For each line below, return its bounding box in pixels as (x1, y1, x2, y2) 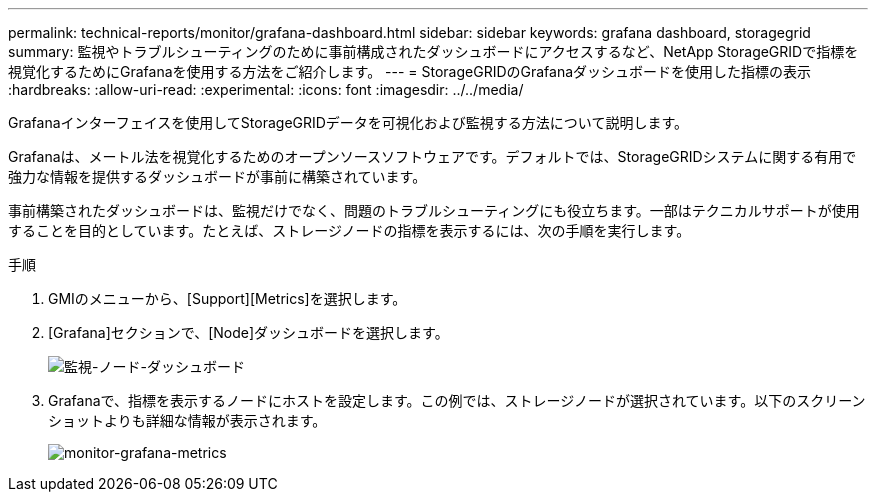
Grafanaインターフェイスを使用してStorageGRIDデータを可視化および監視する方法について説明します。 (8, 114, 689, 131)
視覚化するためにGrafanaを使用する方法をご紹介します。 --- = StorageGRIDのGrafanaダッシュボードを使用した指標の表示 (8, 63, 812, 80)
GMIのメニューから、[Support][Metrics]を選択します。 (48, 290, 407, 307)
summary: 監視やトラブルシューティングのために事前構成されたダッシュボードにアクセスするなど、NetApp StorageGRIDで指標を (8, 43, 859, 60)
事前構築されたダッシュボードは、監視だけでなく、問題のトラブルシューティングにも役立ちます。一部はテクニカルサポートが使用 (8, 202, 860, 219)
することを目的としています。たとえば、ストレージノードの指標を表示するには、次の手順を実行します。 (8, 222, 691, 239)
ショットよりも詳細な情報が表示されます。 (48, 412, 327, 429)
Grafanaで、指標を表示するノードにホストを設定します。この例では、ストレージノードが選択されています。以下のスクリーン (48, 392, 866, 409)
